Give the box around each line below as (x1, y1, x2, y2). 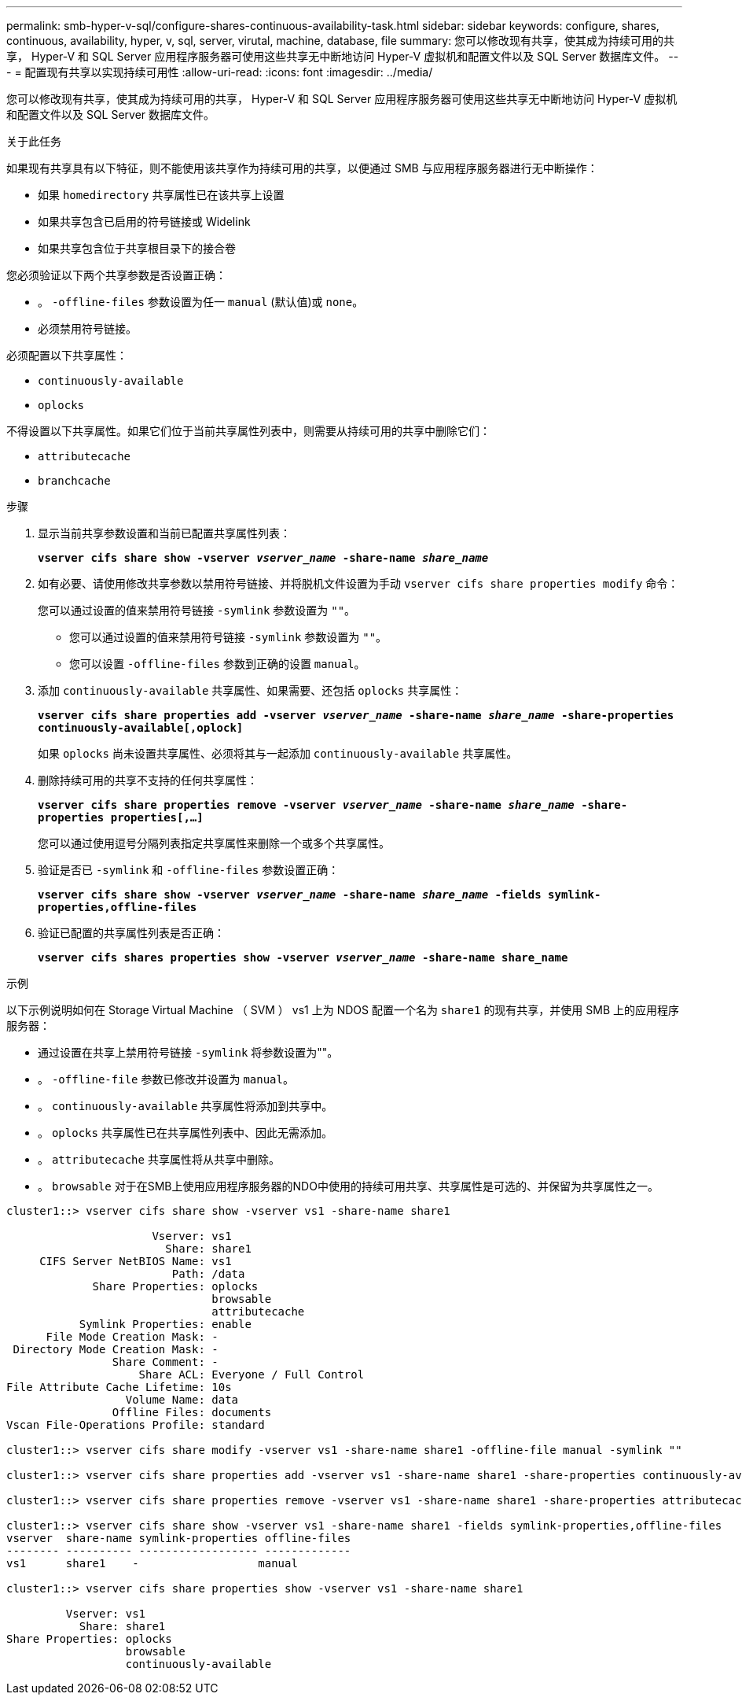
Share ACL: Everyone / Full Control (138, 1368, 365, 1381)
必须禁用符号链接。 (38, 322, 137, 335)
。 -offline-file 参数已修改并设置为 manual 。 (38, 1072, 294, 1086)
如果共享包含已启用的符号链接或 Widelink (38, 215, 251, 228)
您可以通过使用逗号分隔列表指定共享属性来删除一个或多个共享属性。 (38, 836, 390, 850)
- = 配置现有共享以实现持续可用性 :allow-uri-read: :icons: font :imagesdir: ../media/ (6, 65, 433, 79)
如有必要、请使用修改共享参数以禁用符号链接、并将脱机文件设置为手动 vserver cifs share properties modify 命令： (38, 577, 679, 590)
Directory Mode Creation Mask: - (13, 1343, 219, 1356)
